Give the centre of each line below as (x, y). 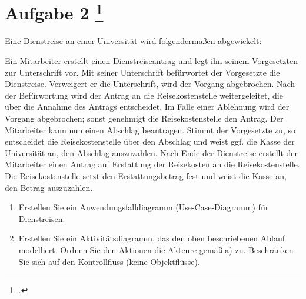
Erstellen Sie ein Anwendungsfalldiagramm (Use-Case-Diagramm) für (144, 207)
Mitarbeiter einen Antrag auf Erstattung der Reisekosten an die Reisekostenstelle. (152, 164)
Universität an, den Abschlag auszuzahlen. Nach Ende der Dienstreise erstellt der (152, 152)
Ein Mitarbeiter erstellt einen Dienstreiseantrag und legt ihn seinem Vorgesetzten (152, 61)
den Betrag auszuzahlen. (49, 187)
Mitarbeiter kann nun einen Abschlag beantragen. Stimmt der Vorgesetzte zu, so (150, 130)
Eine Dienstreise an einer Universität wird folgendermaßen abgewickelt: (133, 41)
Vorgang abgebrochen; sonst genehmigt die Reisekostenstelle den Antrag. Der (144, 118)
